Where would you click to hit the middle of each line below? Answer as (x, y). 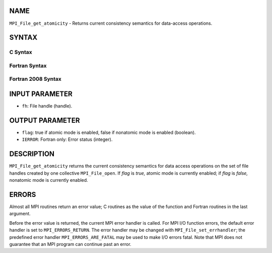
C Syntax (21, 52)
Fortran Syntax (28, 66)
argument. (20, 214)
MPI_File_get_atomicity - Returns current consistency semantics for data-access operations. (111, 23)
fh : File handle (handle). (47, 106)
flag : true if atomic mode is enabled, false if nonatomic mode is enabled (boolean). (109, 133)
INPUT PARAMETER (41, 94)
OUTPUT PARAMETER (45, 120)
